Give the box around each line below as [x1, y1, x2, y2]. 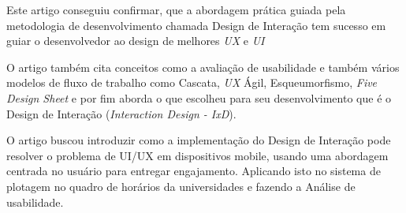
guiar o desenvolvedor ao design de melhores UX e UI [6, 32, 265, 49]
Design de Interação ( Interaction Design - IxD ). [6, 105, 237, 121]
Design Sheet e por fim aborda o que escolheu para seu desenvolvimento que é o [6, 89, 392, 106]
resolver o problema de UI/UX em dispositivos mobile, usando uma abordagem [6, 147, 389, 163]
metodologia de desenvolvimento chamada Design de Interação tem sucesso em [6, 17, 386, 33]
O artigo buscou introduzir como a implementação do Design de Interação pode [6, 132, 391, 148]
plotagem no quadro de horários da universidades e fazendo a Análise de [6, 177, 356, 194]
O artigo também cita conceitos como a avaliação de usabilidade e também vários [6, 58, 400, 75]
